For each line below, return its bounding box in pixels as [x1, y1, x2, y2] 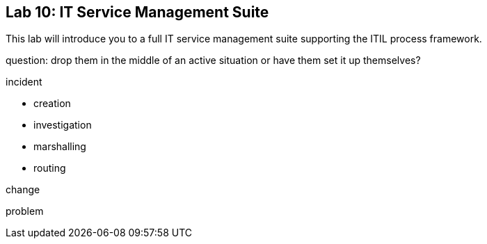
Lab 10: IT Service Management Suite [6, 3, 269, 21]
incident [6, 76, 42, 88]
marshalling [33, 140, 86, 153]
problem [6, 205, 44, 218]
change [6, 184, 40, 196]
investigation [33, 119, 92, 131]
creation [33, 97, 71, 110]
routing [33, 162, 66, 174]
